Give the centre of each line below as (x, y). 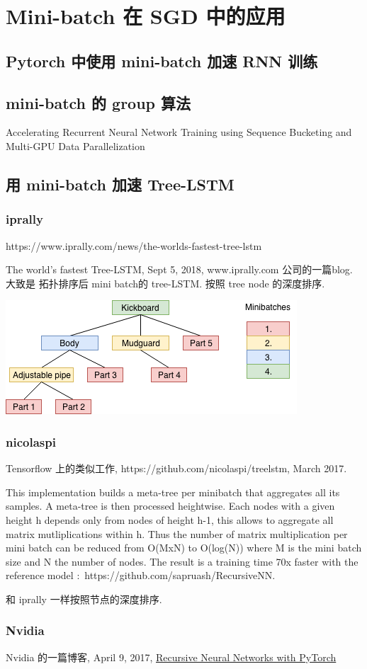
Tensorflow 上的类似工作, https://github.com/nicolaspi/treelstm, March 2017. (176, 468)
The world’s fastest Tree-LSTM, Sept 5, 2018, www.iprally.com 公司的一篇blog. (179, 269)
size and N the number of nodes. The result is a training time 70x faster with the (182, 561)
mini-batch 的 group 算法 (98, 102)
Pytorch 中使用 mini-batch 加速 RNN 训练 (162, 61)
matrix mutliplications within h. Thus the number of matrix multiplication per (177, 533)
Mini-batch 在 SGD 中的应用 (146, 16)
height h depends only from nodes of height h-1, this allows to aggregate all (170, 519)
